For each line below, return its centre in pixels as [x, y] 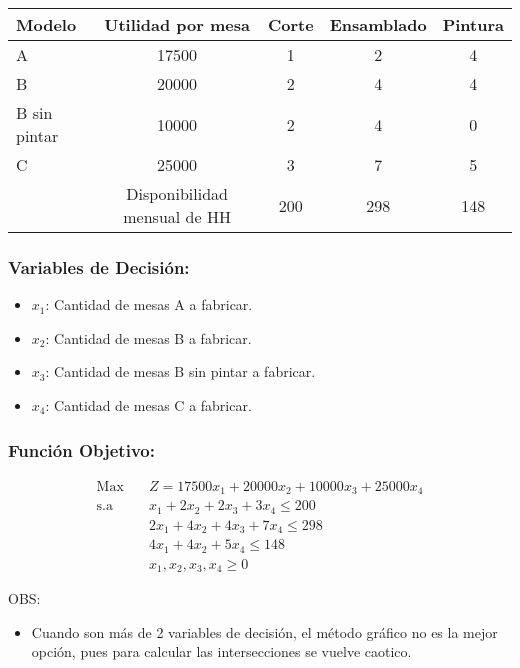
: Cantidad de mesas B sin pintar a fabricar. [180, 371]
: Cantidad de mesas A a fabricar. [149, 304]
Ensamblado [378, 24]
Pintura [473, 24]
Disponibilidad [177, 193]
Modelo [46, 24]
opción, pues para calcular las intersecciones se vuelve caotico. [221, 651]
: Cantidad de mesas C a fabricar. [148, 405]
